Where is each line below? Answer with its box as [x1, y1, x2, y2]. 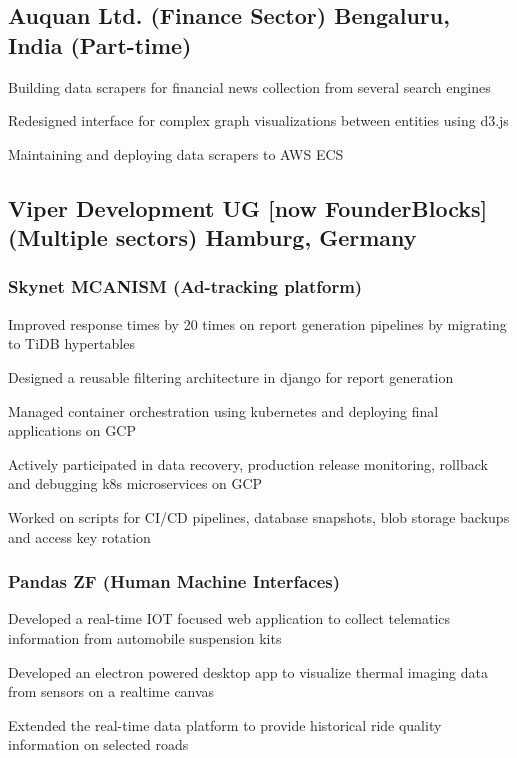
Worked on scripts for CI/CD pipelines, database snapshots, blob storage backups [8, 506, 510, 527]
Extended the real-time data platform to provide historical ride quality [8, 714, 442, 735]
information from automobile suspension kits [8, 627, 282, 648]
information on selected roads [8, 734, 189, 755]
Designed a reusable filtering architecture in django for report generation [8, 366, 454, 387]
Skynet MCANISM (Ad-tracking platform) [8, 274, 363, 299]
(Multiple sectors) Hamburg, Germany [8, 222, 417, 253]
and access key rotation [8, 526, 151, 547]
